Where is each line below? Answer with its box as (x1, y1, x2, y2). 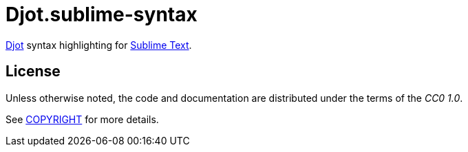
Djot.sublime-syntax (6, 3, 198, 26)
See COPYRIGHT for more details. (6, 113, 159, 125)
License (6, 63, 61, 80)
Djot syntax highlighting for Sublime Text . (6, 39, 192, 51)
